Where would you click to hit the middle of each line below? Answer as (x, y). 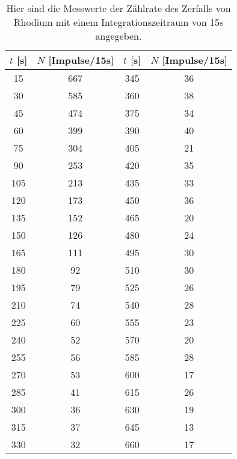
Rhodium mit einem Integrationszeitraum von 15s (118, 22)
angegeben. (118, 36)
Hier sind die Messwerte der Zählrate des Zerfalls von (118, 8)
